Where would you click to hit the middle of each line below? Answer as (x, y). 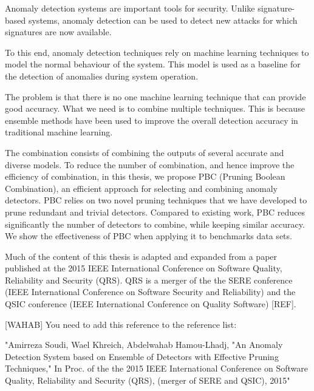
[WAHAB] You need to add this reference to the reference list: (121, 324)
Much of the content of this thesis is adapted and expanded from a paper (141, 256)
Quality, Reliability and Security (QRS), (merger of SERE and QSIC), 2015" (148, 380)
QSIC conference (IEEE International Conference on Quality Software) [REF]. (151, 304)
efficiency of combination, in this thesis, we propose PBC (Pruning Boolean (145, 176)
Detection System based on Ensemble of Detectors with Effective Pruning (142, 356)
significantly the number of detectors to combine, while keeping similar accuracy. (155, 224)
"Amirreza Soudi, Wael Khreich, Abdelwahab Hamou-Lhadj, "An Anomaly (144, 345)
